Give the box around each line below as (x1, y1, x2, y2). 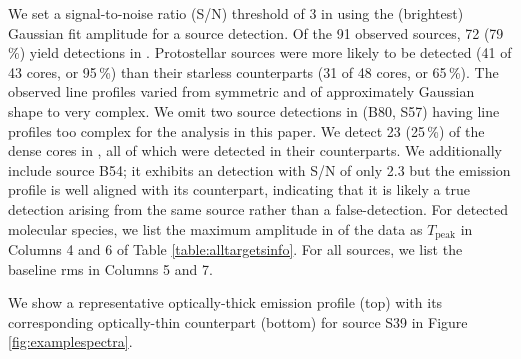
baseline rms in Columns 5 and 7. (8, 258, 213, 279)
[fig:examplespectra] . (8, 331, 133, 352)
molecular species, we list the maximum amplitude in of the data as (8, 218, 423, 239)
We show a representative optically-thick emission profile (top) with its (8, 292, 443, 313)
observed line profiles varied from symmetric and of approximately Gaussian (8, 81, 475, 102)
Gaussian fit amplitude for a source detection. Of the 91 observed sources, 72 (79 (8, 22, 504, 43)
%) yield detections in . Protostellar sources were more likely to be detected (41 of (8, 42, 512, 63)
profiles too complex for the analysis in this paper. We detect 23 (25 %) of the (8, 120, 485, 141)
